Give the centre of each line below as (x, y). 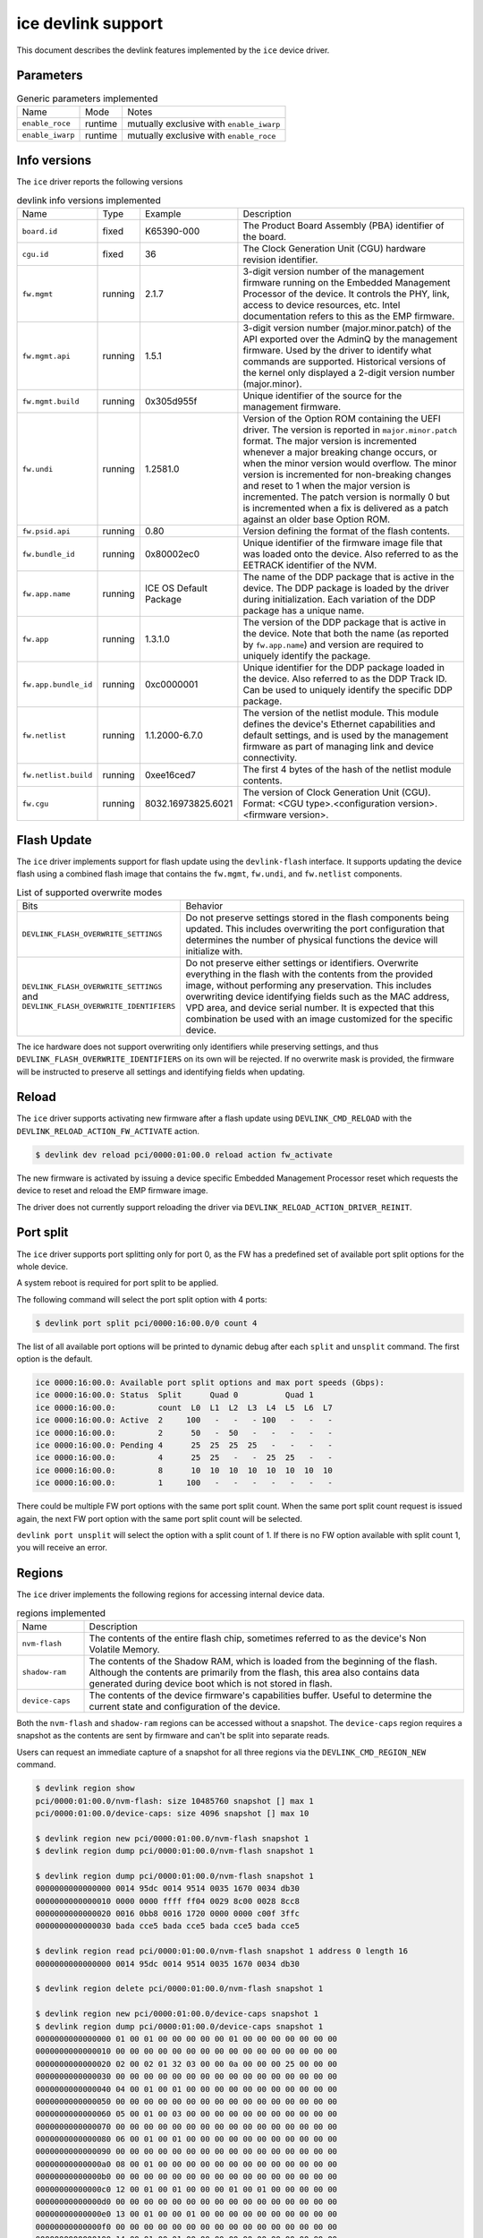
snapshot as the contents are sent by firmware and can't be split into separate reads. (173, 1736)
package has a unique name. (304, 611)
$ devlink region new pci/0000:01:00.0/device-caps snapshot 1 (177, 2014)
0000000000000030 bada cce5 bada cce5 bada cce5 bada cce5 (167, 1926)
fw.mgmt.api (46, 356)
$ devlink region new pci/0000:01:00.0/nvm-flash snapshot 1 (172, 1838)
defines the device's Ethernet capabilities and (339, 724)
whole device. (42, 1266)
